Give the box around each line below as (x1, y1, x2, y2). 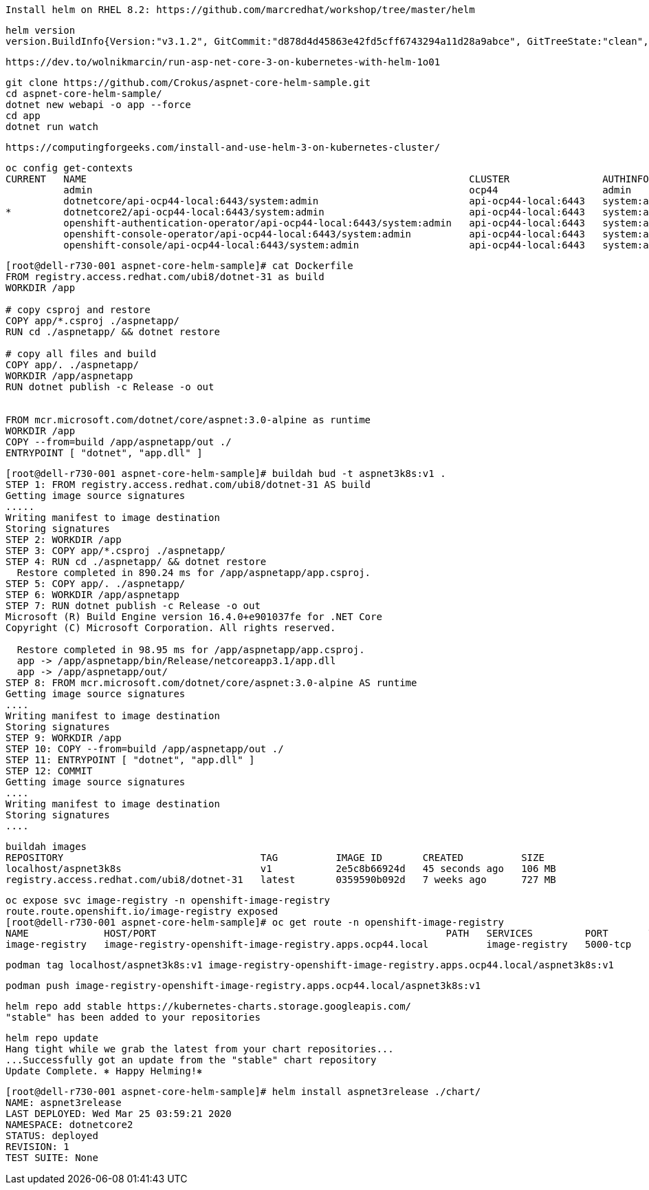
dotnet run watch (5, 121, 98, 132)
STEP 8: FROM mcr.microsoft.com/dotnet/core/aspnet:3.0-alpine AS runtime (5, 677, 417, 688)
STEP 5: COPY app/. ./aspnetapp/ (5, 578, 186, 589)
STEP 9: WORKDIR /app (5, 732, 122, 743)
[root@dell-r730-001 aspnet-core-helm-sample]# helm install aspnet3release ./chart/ (5, 1086, 481, 1097)
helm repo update (5, 1032, 98, 1043)
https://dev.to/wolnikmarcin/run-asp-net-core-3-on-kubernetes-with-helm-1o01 (5, 56, 441, 67)
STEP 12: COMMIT (5, 765, 93, 776)
